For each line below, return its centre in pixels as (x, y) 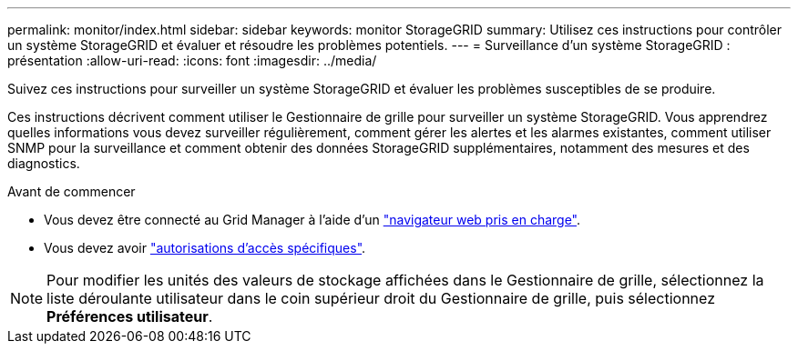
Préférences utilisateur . (130, 316)
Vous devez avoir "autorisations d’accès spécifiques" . (205, 248)
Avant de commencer (72, 191)
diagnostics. (44, 163)
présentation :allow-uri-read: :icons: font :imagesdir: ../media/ (192, 60)
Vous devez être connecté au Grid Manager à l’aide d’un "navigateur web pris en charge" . (312, 220)
